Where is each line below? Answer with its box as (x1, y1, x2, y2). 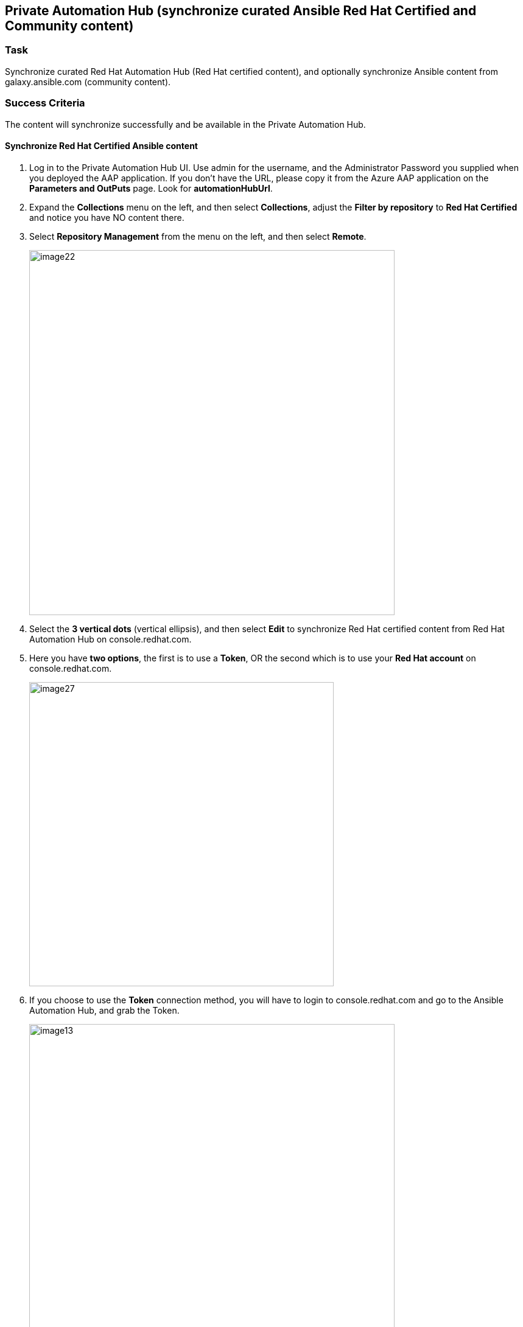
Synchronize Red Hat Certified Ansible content (5, 141, 198, 152)
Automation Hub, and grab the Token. (29, 1005, 180, 1015)
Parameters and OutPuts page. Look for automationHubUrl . (29, 183, 273, 193)
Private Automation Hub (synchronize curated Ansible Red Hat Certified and (5, 3, 477, 18)
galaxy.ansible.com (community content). (5, 76, 171, 87)
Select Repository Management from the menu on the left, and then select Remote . (29, 231, 367, 242)
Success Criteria (5, 97, 85, 110)
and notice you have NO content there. (29, 212, 184, 223)
